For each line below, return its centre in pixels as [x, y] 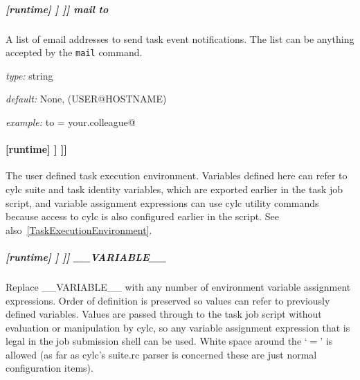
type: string [29, 75]
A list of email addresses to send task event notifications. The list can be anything [180, 38]
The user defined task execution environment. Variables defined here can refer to [177, 175]
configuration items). [49, 368]
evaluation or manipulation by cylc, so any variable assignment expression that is [178, 327]
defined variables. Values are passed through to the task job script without [164, 314]
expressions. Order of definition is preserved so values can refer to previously [168, 300]
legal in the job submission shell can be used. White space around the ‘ [156, 341]
